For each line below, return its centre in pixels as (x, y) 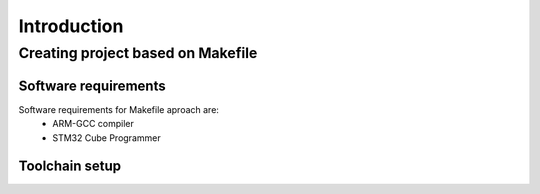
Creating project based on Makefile (138, 53)
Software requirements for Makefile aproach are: (119, 109)
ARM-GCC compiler (93, 124)
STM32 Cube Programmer (106, 137)
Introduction (71, 26)
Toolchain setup (70, 166)
